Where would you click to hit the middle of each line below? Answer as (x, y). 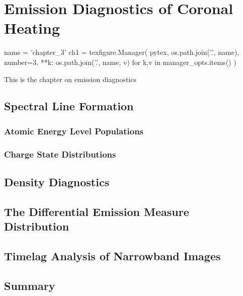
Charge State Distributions (60, 154)
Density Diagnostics (57, 181)
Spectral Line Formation (69, 106)
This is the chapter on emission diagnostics (70, 79)
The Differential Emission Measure (97, 211)
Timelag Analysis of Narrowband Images (112, 255)
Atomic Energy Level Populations (74, 131)
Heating (32, 28)
